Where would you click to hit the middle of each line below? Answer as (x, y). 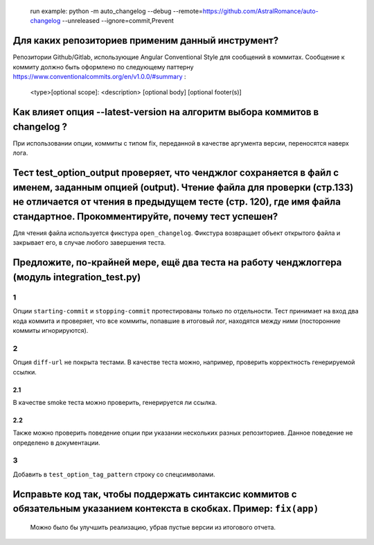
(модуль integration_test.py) (77, 277)
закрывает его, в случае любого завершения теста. (89, 243)
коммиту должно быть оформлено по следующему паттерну (103, 67)
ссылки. (25, 372)
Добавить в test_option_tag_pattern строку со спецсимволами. (114, 474)
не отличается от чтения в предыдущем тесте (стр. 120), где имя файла (177, 202)
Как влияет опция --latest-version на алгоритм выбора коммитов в (166, 112)
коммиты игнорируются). (51, 330)
